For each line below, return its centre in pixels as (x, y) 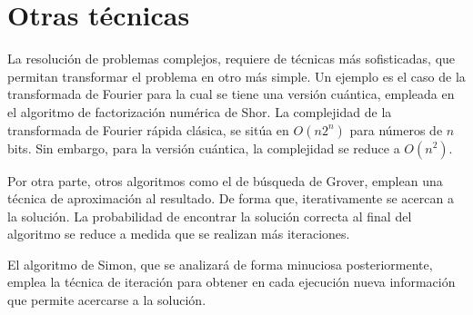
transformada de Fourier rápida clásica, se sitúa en (148, 129)
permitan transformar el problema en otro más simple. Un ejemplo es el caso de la (236, 76)
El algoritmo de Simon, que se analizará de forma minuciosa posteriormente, (220, 264)
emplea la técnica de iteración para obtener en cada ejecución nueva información (231, 282)
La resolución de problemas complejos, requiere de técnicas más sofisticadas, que (231, 59)
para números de (396, 129)
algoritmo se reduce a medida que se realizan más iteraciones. (179, 234)
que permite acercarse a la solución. (107, 300)
